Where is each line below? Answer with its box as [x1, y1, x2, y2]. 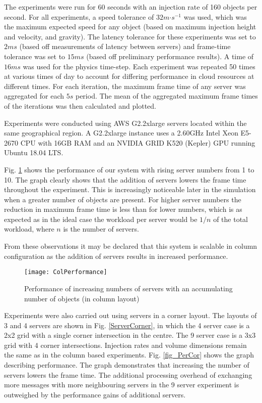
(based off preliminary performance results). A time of [86, 51, 254, 61]
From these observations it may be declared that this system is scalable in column [4, 241, 257, 251]
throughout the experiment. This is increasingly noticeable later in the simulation [4, 184, 256, 195]
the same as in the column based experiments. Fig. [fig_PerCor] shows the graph [4, 349, 254, 360]
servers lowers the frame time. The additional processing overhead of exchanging [4, 369, 252, 380]
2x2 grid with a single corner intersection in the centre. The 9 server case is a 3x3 [4, 330, 256, 340]
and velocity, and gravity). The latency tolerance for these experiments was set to [4, 31, 256, 41]
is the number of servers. [63, 223, 139, 234]
